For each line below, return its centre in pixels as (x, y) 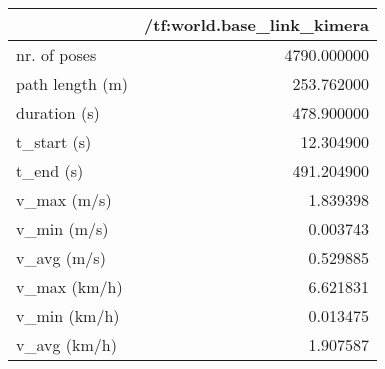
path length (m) (72, 83)
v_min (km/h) (68, 315)
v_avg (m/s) (61, 257)
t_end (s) (50, 170)
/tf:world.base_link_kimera (257, 24)
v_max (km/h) (69, 286)
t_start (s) (54, 141)
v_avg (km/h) (66, 344)
